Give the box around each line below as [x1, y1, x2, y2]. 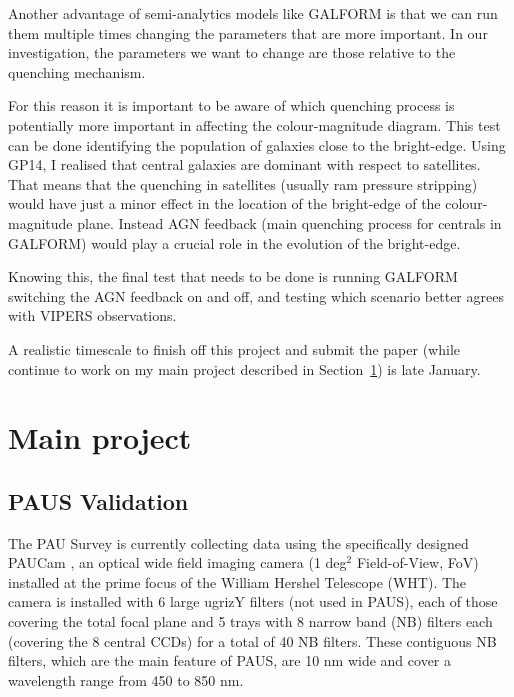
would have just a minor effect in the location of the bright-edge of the [8, 193, 441, 214]
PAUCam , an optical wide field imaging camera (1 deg [8, 552, 347, 573]
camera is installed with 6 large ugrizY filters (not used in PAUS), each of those [8, 591, 498, 612]
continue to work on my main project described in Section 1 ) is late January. [8, 358, 481, 379]
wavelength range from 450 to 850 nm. [8, 669, 244, 690]
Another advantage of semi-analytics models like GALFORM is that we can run [8, 3, 498, 23]
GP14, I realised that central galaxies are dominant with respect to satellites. [8, 154, 481, 175]
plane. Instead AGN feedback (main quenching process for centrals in [77, 212, 502, 233]
